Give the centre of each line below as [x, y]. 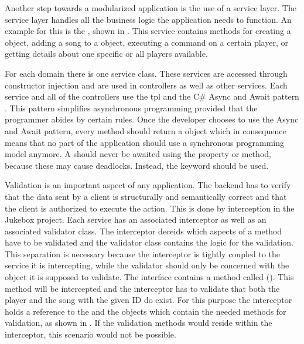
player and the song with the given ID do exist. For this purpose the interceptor [148, 300]
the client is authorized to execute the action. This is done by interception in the [150, 208]
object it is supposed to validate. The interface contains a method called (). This [149, 277]
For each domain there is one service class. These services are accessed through [146, 73]
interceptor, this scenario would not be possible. [90, 334]
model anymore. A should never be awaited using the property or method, [138, 154]
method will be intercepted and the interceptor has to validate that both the [142, 288]
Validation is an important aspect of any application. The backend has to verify [148, 185]
